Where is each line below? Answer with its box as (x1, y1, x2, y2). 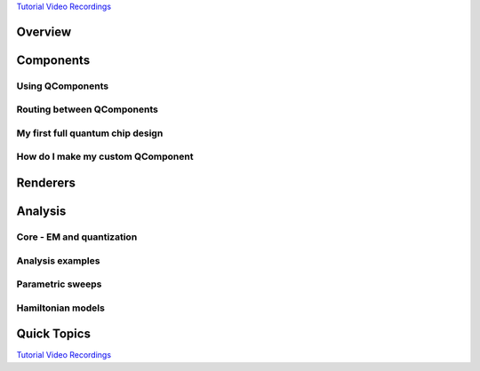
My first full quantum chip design (16, 127, 164, 139)
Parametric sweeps (16, 278, 102, 290)
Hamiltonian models (16, 302, 106, 314)
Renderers (16, 176, 76, 191)
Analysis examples (16, 254, 100, 266)
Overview (16, 24, 72, 39)
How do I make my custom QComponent (16, 151, 194, 163)
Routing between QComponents (16, 103, 159, 115)
